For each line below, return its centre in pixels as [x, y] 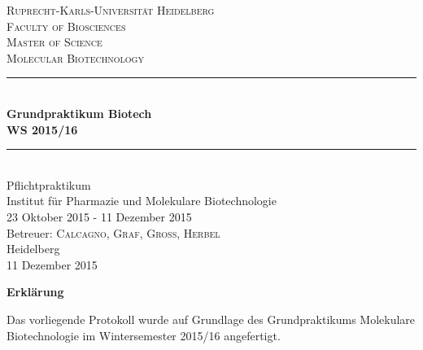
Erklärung [35, 292]
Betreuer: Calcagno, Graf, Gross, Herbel [113, 232]
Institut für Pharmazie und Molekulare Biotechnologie [142, 201]
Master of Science [55, 42]
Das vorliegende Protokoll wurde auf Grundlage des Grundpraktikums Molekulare [211, 319]
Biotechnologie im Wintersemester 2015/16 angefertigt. [144, 335]
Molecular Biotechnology [75, 57]
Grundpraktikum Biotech [79, 113]
